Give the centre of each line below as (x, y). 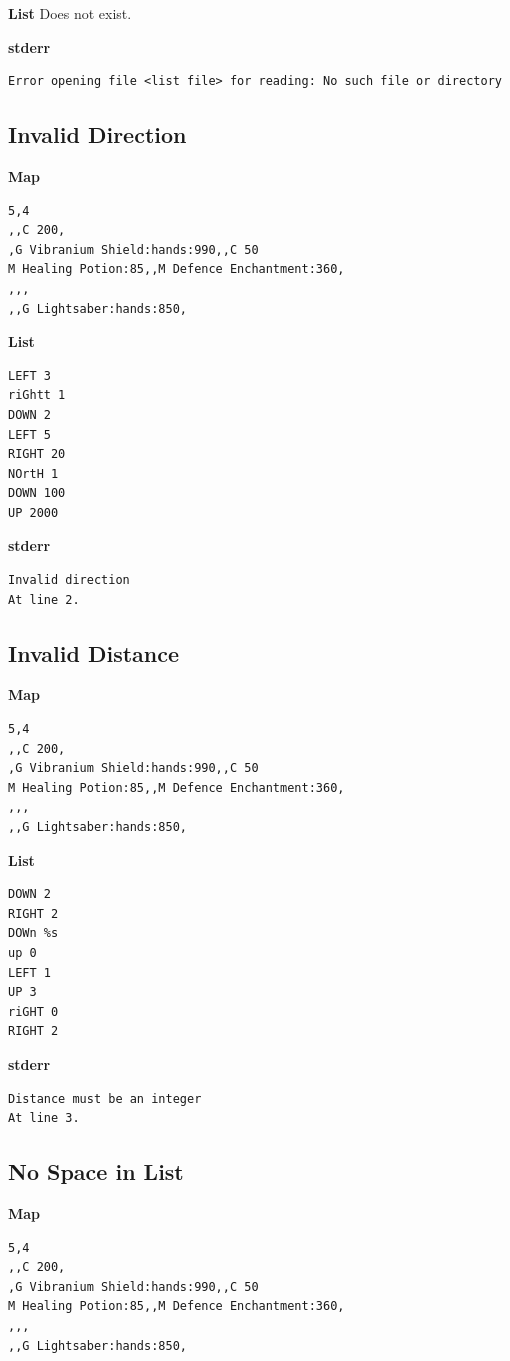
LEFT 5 (29, 434)
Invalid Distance (94, 652)
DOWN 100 (37, 493)
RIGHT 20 (37, 454)
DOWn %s (33, 933)
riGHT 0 (33, 1011)
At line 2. (44, 599)
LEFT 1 (29, 972)
